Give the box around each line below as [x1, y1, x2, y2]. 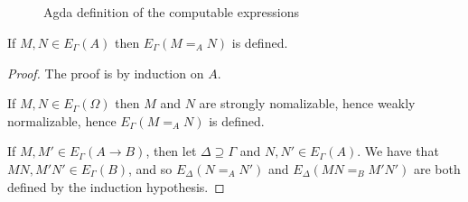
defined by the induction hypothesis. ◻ [7, 177, 225, 196]
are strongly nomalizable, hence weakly [199, 94, 416, 113]
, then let [145, 142, 197, 161]
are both [414, 159, 461, 178]
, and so [128, 159, 173, 178]
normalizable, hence [7, 111, 117, 130]
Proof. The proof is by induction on [7, 63, 204, 82]
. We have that [357, 142, 439, 161]
